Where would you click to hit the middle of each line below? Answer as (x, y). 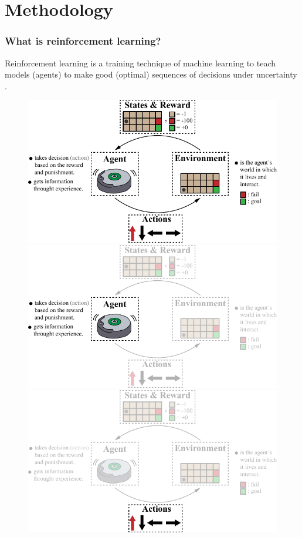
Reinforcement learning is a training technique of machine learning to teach (140, 63)
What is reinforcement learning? (83, 41)
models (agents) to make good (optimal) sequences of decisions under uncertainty (151, 74)
